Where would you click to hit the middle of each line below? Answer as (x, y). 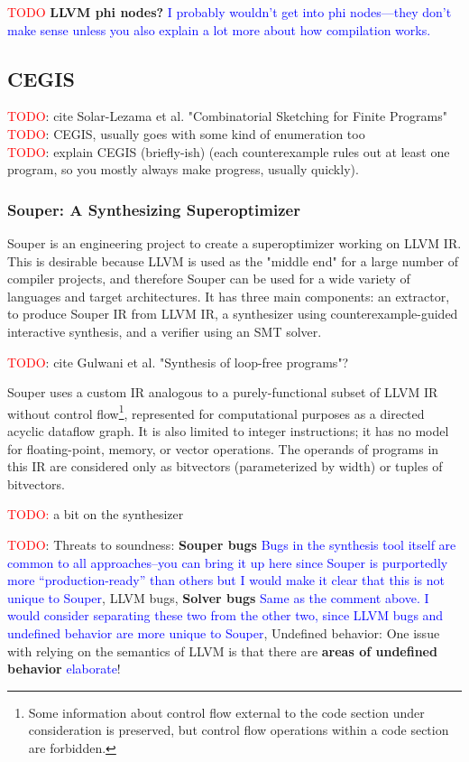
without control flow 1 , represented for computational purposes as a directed (216, 412)
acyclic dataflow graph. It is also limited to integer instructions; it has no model (228, 430)
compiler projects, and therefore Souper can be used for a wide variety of (209, 279)
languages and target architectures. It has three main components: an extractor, (229, 296)
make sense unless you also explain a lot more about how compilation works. (219, 29)
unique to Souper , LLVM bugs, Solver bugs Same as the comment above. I (218, 597)
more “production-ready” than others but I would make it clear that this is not (226, 580)
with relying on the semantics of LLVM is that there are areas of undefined (222, 650)
